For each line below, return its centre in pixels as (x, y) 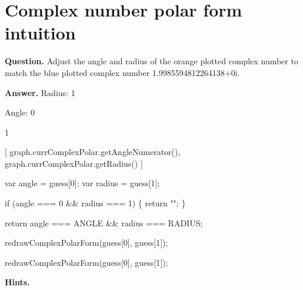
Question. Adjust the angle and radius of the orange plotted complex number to (151, 61)
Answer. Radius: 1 (40, 92)
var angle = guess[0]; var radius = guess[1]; (82, 183)
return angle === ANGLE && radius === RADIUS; (104, 223)
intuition (40, 33)
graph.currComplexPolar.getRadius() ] (74, 163)
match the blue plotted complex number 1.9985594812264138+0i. (122, 72)
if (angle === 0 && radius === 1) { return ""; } (95, 203)
